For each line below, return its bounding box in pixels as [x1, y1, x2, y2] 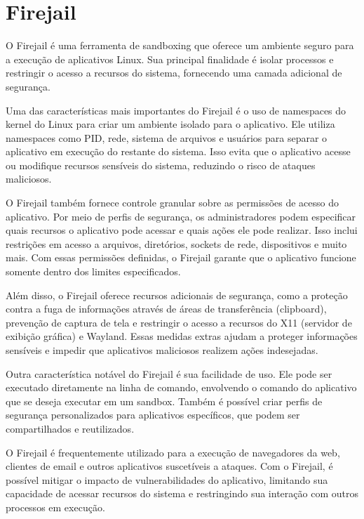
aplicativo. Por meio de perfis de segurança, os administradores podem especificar [6, 209, 356, 223]
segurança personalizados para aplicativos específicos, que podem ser [6, 407, 300, 422]
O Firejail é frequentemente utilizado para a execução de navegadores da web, [6, 445, 340, 459]
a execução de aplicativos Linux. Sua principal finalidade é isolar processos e [6, 51, 334, 66]
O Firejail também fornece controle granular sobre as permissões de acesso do [6, 195, 339, 210]
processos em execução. [6, 499, 105, 514]
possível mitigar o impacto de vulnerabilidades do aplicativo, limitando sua [6, 472, 328, 487]
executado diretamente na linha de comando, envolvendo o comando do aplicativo [6, 380, 357, 395]
